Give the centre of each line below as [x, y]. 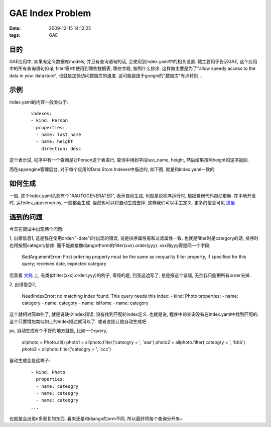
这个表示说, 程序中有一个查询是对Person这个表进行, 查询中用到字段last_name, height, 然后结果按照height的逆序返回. [129, 160]
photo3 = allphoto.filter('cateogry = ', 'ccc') [66, 349]
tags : [15, 35]
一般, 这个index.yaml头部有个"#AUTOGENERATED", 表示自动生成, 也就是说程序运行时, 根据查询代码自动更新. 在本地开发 [132, 196]
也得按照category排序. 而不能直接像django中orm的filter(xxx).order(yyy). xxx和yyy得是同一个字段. [110, 245]
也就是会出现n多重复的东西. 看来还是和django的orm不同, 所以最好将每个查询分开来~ [96, 419]
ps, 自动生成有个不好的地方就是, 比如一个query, [58, 331]
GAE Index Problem [50, 13]
